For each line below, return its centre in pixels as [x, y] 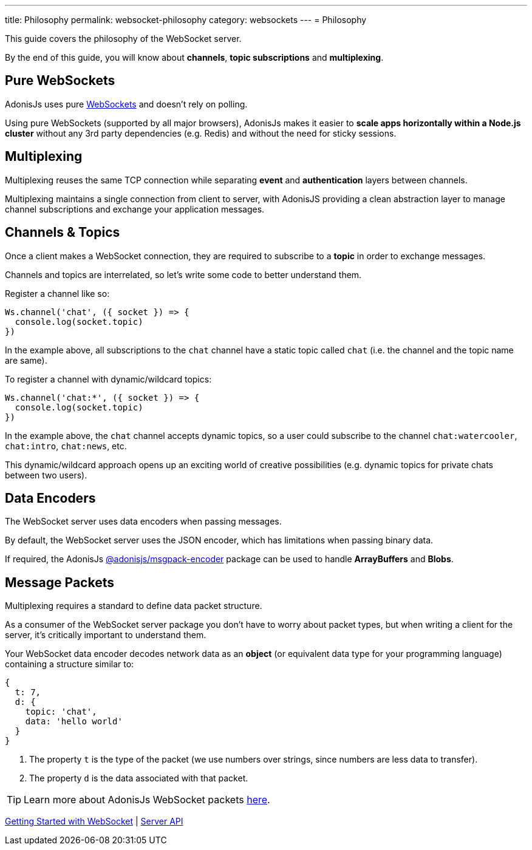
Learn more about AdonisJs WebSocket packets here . [147, 800]
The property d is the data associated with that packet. [139, 778]
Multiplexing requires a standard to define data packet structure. [134, 606]
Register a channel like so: [57, 293]
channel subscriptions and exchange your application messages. [135, 209]
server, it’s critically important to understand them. [106, 635]
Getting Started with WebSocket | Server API [94, 821]
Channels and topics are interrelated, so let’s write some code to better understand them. [183, 274]
